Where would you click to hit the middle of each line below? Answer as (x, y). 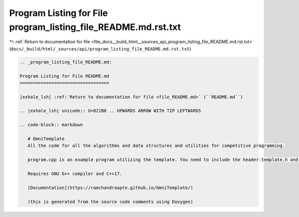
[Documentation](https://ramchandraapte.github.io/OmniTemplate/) (110, 188)
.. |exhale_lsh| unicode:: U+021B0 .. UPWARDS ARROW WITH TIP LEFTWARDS (110, 111)
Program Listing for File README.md (65, 76)
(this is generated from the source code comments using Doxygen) (110, 202)
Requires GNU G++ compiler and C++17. (75, 174)
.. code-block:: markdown (51, 125)
